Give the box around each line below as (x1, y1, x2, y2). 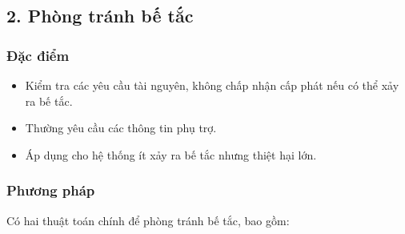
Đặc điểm (6, 45, 70, 65)
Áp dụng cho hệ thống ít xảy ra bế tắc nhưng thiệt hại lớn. (25, 146, 317, 163)
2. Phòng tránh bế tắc (6, 3, 194, 28)
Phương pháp (6, 180, 95, 200)
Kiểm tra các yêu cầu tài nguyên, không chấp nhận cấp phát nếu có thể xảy (25, 77, 399, 93)
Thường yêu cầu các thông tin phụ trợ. (25, 119, 217, 136)
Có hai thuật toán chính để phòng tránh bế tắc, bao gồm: (6, 212, 290, 228)
